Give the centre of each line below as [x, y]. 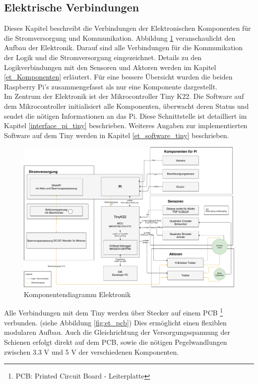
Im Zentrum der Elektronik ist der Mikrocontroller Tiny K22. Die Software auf [124, 96]
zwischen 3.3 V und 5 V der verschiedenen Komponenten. [92, 351]
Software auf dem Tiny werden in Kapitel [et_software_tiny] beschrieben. [117, 135]
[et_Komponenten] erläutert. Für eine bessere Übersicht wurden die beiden [118, 77]
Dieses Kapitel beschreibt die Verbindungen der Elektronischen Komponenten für [128, 28]
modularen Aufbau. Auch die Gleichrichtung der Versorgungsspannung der [117, 332]
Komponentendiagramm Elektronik [77, 294]
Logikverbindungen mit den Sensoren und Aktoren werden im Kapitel [110, 67]
